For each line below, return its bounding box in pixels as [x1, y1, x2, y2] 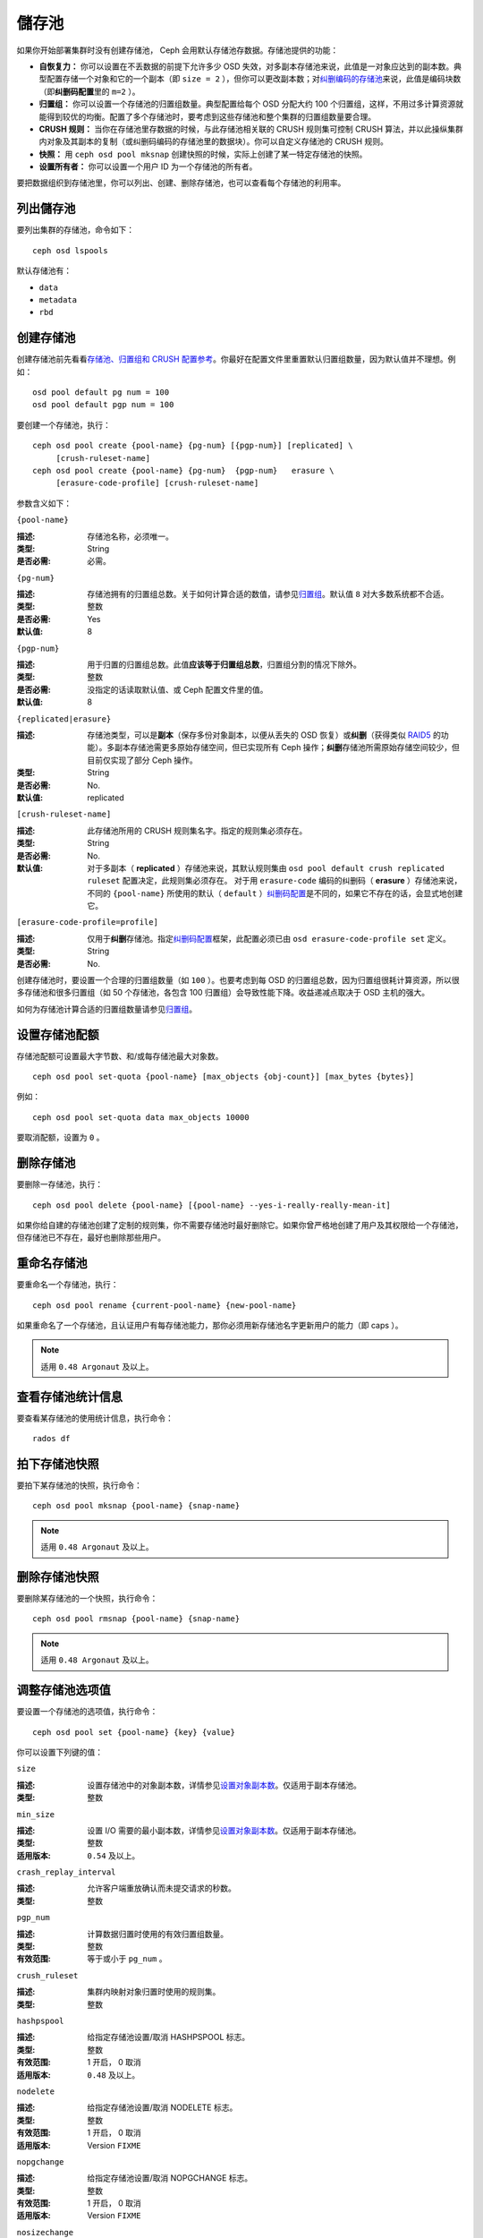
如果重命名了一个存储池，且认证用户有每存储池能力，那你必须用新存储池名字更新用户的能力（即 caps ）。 [16, 1320, 403, 1331]
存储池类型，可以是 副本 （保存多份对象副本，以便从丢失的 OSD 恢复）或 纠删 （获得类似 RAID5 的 [87, 730, 442, 740]
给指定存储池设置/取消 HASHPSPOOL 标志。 [87, 2032, 250, 2043]
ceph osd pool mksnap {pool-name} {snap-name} [32, 1500, 241, 1511]
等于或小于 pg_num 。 [87, 1953, 167, 1964]
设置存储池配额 [16, 1027, 99, 1042]
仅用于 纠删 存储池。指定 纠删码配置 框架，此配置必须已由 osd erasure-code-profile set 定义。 [87, 933, 451, 944]
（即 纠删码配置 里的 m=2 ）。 [38, 86, 140, 97]
